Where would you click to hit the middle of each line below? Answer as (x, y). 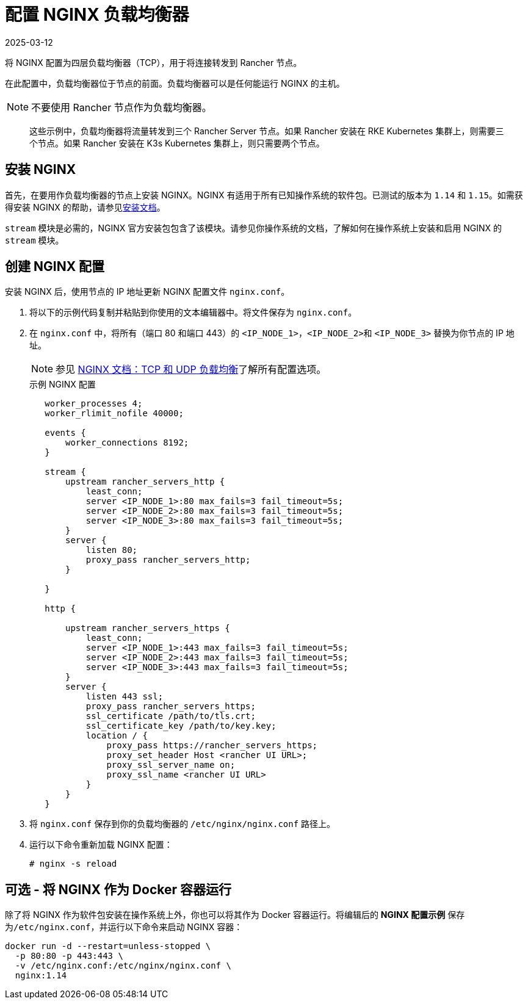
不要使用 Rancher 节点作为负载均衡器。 (121, 107)
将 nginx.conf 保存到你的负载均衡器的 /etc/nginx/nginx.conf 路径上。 (183, 824)
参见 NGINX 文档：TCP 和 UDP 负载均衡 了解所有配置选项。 (191, 370)
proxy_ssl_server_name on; (171, 765)
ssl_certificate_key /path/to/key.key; (181, 726)
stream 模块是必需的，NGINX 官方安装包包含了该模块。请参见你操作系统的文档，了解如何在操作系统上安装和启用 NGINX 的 (254, 228)
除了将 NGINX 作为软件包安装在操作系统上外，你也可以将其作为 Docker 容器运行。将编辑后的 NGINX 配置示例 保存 (235, 915)
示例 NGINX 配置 (63, 385)
